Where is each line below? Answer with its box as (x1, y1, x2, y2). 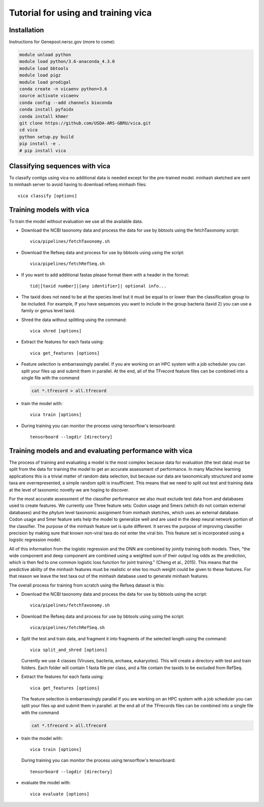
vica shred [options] (30, 328, 82, 333)
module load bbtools (19, 65, 68, 71)
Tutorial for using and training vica (9, 7, 152, 18)
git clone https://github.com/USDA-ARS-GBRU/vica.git (19, 120, 151, 126)
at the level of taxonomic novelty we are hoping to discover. (9, 487, 130, 493)
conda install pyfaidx (19, 107, 74, 112)
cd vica (19, 127, 38, 133)
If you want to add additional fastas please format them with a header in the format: (21, 272, 190, 278)
